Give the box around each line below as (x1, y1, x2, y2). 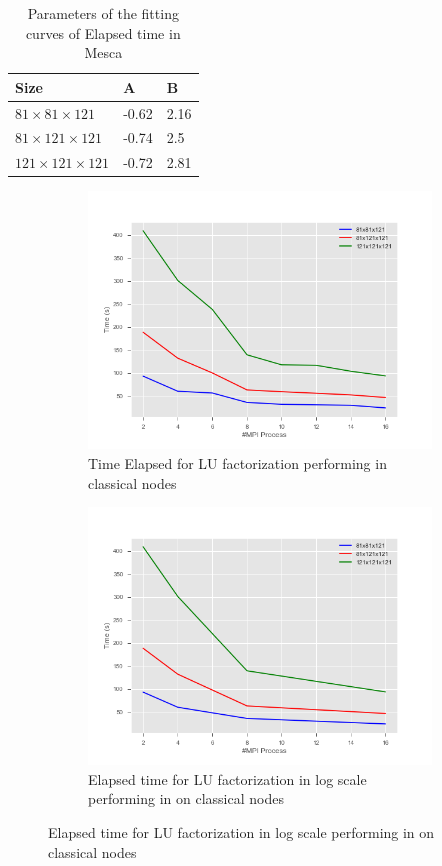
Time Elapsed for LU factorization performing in (88, 453, 387, 473)
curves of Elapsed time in (25, 22, 181, 43)
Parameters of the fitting (27, 3, 179, 23)
